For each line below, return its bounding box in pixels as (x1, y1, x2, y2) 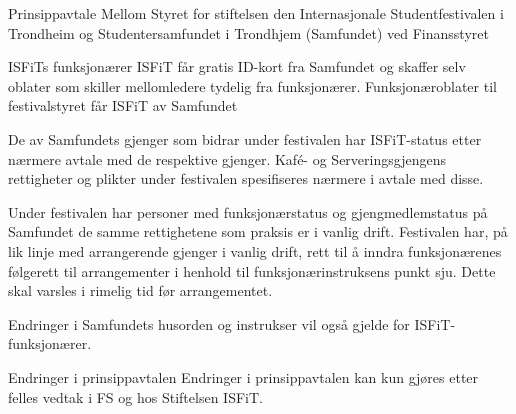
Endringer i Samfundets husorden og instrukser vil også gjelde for (8, 313, 410, 334)
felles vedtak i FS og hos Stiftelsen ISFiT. (8, 386, 263, 407)
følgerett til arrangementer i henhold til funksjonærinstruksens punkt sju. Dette (8, 260, 496, 281)
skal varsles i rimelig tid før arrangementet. (8, 280, 273, 301)
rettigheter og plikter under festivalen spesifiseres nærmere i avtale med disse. (8, 168, 484, 189)
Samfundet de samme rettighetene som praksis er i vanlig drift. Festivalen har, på (8, 221, 508, 242)
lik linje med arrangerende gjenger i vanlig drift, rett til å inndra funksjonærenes (8, 240, 502, 261)
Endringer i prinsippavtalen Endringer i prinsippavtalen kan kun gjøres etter (8, 366, 479, 387)
